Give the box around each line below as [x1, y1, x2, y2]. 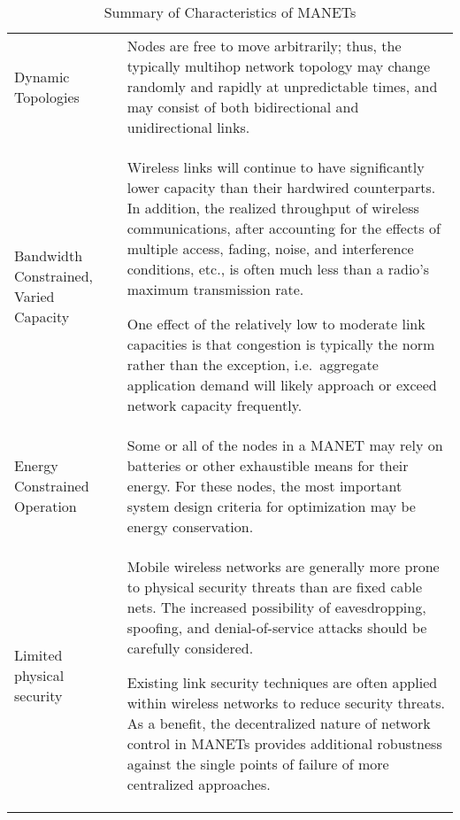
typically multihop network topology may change [126, 56, 431, 76]
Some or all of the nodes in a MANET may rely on [126, 435, 443, 455]
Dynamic [14, 66, 70, 87]
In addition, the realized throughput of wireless [126, 197, 419, 218]
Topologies [14, 86, 80, 107]
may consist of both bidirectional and [126, 97, 359, 117]
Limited [14, 645, 63, 665]
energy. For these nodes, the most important [126, 476, 402, 496]
